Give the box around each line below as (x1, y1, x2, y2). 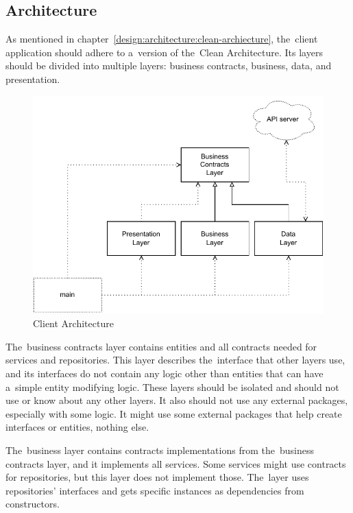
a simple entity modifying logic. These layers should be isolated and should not (5, 379, 339, 394)
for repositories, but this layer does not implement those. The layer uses (5, 470, 309, 484)
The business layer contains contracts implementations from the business (5, 443, 314, 457)
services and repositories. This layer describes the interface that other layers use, (5, 353, 345, 367)
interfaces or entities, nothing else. (5, 420, 149, 434)
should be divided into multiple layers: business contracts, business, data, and (5, 58, 332, 73)
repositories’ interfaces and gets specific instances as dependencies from (5, 483, 304, 497)
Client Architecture (33, 316, 114, 331)
